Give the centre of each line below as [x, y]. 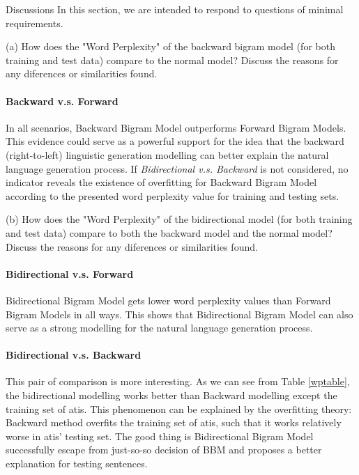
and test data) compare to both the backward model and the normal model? [169, 232]
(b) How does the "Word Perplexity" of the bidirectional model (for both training [179, 219]
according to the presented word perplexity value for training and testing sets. [173, 195]
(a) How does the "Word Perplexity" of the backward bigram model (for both [170, 46]
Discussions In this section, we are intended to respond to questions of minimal [175, 9]
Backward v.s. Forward [62, 101]
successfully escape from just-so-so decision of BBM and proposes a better [164, 450]
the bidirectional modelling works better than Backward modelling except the [171, 395]
